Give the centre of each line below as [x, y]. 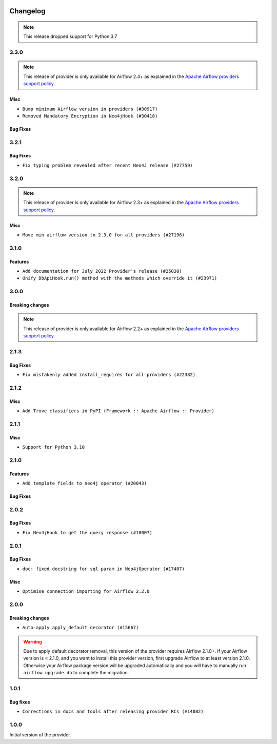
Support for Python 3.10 [53, 447]
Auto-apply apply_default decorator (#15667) [81, 628]
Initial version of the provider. [40, 735]
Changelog [27, 11]
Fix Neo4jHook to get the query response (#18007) [87, 532]
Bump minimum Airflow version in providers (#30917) [90, 109]
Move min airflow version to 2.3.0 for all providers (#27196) [103, 235]
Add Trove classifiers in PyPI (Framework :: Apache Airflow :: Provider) [118, 411]
